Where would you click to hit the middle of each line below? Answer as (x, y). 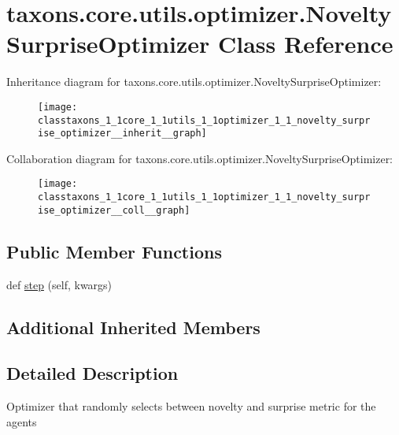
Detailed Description (92, 373)
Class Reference (305, 44)
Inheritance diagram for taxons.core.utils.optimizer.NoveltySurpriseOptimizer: (194, 82)
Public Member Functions (114, 251)
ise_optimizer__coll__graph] (114, 210)
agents (22, 421)
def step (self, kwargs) (59, 284)
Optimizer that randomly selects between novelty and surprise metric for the (191, 406)
